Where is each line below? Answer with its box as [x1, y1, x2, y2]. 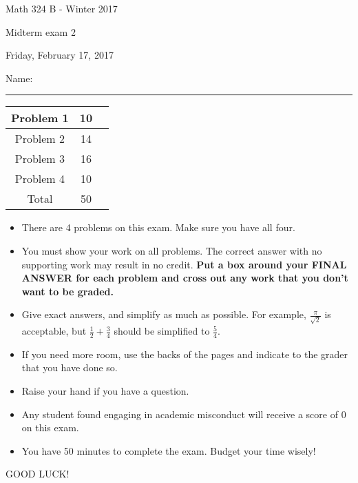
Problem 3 [14, 150, 65, 167]
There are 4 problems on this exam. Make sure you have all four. [21, 220, 295, 235]
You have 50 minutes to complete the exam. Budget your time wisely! [21, 443, 316, 457]
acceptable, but [21, 324, 87, 338]
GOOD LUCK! [6, 466, 70, 481]
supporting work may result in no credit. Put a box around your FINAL [21, 257, 347, 271]
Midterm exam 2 [6, 24, 76, 39]
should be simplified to [114, 324, 210, 338]
